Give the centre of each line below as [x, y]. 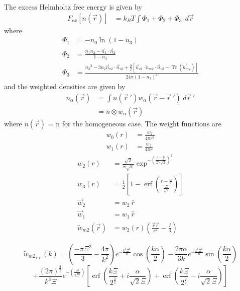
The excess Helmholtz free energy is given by [73, 7]
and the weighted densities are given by [65, 86]
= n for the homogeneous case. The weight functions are [135, 123]
